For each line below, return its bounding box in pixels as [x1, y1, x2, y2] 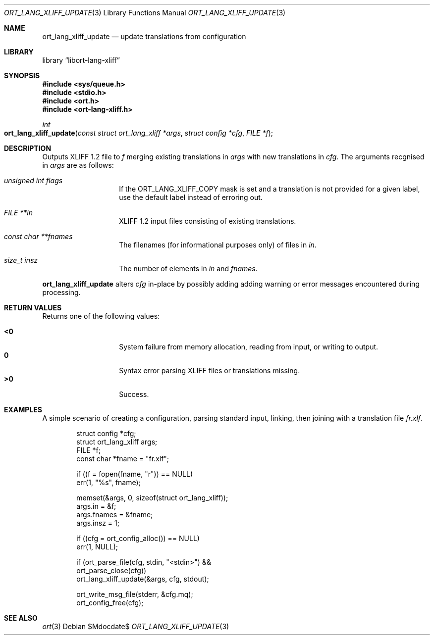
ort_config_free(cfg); [76, 598, 144, 607]
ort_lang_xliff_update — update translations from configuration [42, 32, 246, 41]
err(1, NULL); [76, 542, 118, 551]
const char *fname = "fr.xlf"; [76, 454, 169, 463]
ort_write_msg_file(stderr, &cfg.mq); [76, 590, 193, 598]
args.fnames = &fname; [76, 510, 153, 519]
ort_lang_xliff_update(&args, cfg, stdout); [76, 575, 209, 583]
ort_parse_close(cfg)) [76, 566, 147, 575]
